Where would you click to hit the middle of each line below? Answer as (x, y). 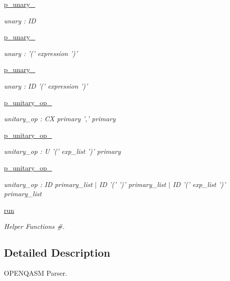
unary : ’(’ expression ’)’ (41, 53)
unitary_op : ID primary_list (48, 184)
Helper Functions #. (34, 226)
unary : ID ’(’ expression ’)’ (46, 85)
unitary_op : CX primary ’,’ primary (60, 119)
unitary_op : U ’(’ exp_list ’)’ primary (62, 151)
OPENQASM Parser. (36, 273)
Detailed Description (57, 253)
